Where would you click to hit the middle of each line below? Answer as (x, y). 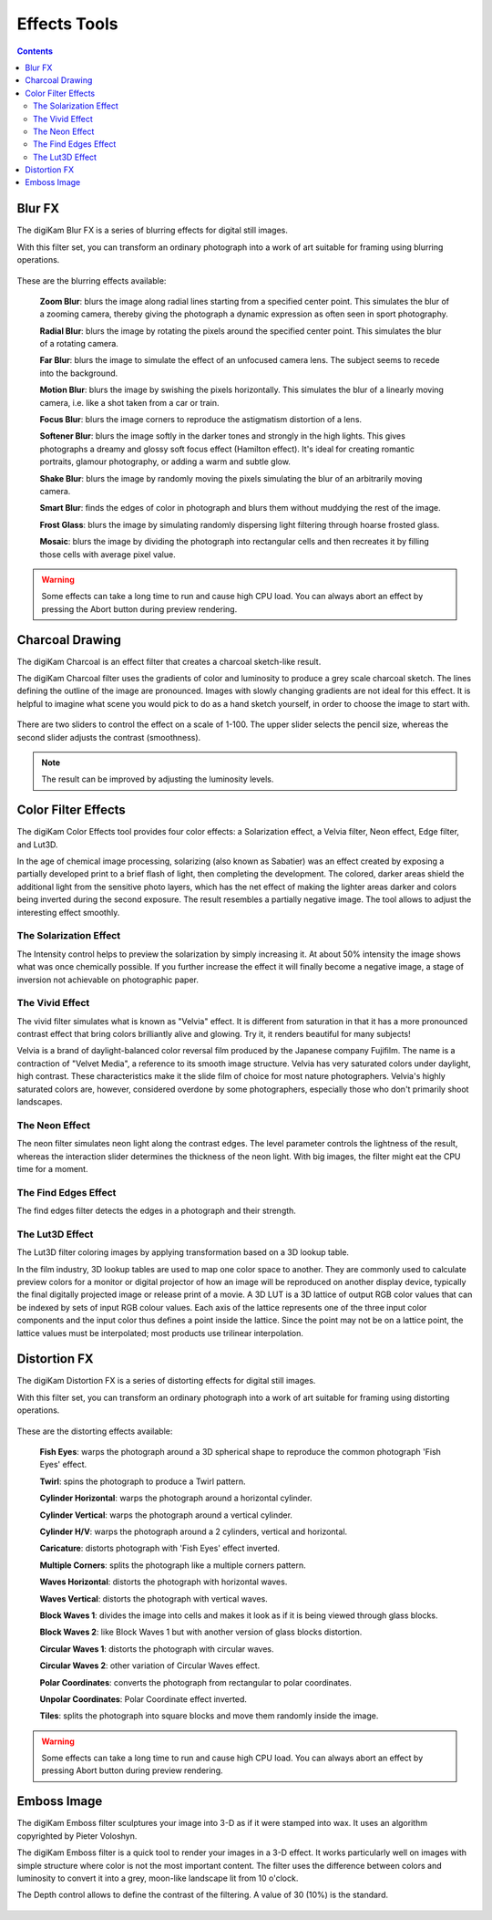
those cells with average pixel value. (108, 554)
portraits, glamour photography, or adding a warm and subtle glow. (165, 462)
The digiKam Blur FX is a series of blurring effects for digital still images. (153, 230)
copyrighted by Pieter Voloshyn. (77, 1836)
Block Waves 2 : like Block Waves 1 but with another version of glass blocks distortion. (201, 1632)
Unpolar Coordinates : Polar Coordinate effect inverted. (143, 1699)
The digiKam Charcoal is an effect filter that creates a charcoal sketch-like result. (169, 661)
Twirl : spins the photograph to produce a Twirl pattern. (143, 1481)
